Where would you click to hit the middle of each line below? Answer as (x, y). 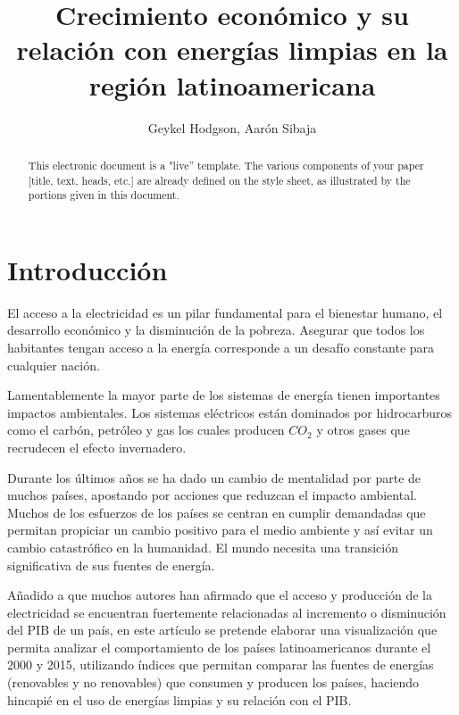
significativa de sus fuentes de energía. (111, 565)
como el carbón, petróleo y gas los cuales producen (146, 430)
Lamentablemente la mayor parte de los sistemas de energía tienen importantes (224, 395)
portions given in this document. (104, 195)
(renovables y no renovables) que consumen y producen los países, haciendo (213, 682)
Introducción (88, 269)
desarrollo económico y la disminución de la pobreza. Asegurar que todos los (216, 330)
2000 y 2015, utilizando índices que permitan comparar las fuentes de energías (221, 665)
